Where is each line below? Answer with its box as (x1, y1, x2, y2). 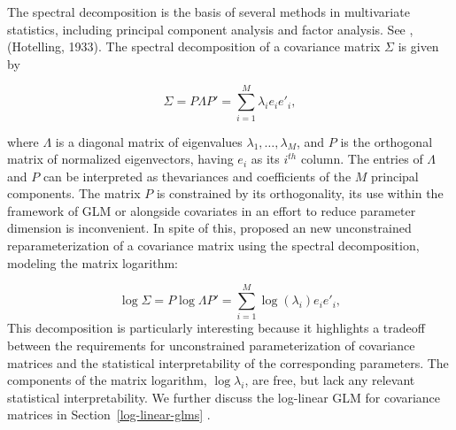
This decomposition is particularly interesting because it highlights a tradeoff (7, 319, 425, 337)
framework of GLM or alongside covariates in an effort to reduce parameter (7, 201, 416, 219)
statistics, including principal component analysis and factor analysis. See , (7, 19, 413, 38)
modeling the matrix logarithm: (7, 253, 178, 272)
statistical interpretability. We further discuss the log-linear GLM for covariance (7, 388, 441, 406)
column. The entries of (300, 150, 423, 168)
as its (251, 150, 280, 168)
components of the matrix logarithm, (7, 371, 207, 389)
